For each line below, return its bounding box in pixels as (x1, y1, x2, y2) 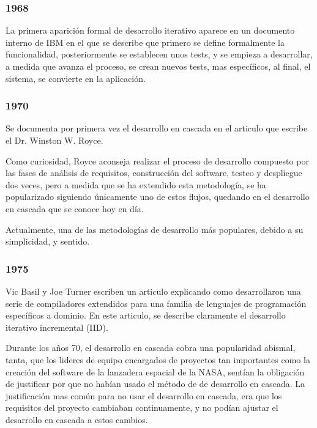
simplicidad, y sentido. (6, 235, 90, 248)
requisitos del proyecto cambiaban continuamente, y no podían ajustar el (6, 401, 278, 414)
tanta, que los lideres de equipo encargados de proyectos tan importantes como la (6, 353, 310, 366)
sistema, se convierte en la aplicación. (6, 72, 146, 84)
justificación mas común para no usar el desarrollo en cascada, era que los (6, 389, 282, 402)
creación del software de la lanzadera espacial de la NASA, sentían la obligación (6, 365, 305, 378)
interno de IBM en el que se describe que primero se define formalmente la (6, 35, 285, 48)
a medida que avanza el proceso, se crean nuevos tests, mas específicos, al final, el (6, 60, 311, 72)
